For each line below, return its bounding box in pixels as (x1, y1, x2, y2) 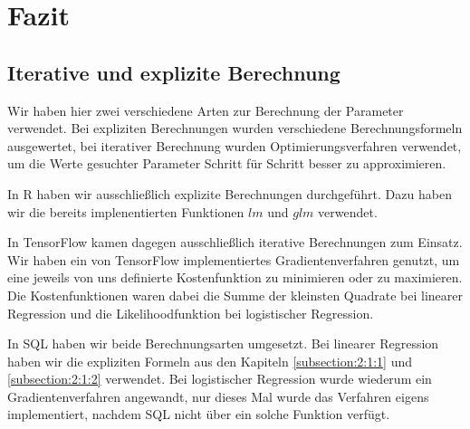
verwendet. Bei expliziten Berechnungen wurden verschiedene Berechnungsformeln (7, 119, 463, 138)
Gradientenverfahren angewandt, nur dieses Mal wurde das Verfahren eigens (7, 386, 429, 405)
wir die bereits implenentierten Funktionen (7, 202, 245, 221)
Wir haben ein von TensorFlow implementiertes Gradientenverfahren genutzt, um (7, 250, 460, 269)
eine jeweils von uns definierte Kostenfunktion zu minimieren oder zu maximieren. (7, 268, 463, 287)
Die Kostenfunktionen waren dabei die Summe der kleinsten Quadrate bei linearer (7, 285, 464, 304)
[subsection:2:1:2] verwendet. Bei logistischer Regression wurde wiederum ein (7, 369, 432, 388)
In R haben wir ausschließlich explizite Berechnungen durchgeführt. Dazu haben (7, 184, 452, 203)
